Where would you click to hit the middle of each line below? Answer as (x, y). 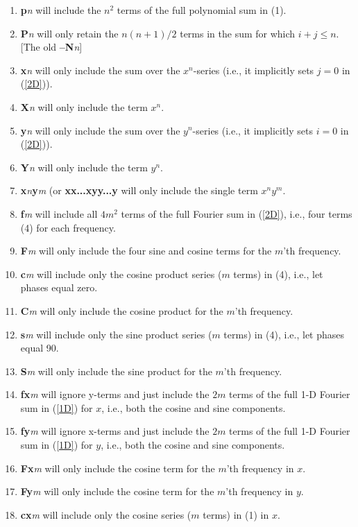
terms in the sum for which (238, 33)
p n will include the (61, 10)
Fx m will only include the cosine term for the (118, 468)
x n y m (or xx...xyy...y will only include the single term (139, 190)
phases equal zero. (59, 287)
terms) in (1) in (236, 514)
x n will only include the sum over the (100, 70)
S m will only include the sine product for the (116, 371)
